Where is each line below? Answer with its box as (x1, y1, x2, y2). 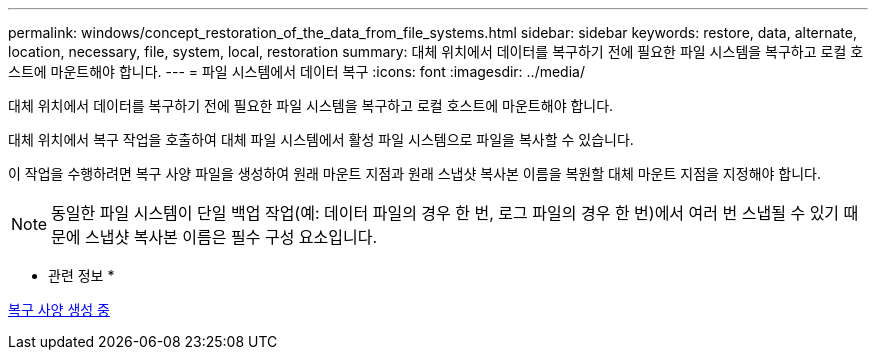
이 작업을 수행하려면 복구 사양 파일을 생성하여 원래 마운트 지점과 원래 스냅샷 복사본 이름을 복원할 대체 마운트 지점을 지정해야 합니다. (8, 165, 822, 182)
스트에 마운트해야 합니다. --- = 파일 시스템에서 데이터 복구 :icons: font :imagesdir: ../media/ (8, 63, 585, 80)
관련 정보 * (48, 267, 115, 284)
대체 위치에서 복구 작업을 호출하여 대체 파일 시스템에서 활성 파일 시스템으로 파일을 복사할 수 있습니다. (8, 131, 634, 148)
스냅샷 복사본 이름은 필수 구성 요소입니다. (85, 227, 378, 247)
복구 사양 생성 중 (8, 301, 110, 318)
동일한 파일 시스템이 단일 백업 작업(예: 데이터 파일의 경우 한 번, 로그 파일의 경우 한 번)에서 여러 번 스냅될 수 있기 (51, 203, 840, 223)
